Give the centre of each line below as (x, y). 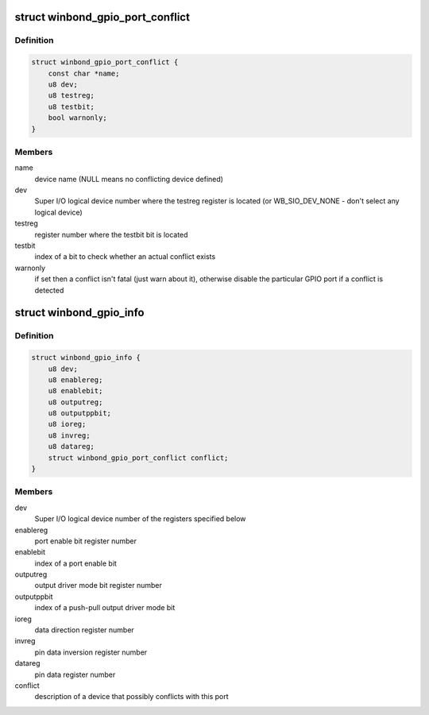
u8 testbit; (71, 106)
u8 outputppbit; (79, 414)
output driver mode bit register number (98, 586)
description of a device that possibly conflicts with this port (132, 697)
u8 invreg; (69, 435)
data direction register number (84, 630)
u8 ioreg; (67, 424)
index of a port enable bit (75, 563)
